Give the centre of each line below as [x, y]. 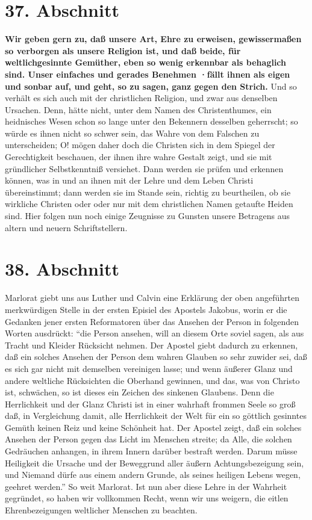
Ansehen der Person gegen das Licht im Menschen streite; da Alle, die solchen [148, 439]
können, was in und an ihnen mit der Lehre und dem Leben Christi [129, 180]
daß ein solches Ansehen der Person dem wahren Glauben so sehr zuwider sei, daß [156, 357]
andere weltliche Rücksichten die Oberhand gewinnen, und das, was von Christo [152, 380]
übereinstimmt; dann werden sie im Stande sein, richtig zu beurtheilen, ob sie [148, 192]
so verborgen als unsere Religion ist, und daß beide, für [123, 50]
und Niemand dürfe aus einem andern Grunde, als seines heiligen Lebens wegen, [153, 475]
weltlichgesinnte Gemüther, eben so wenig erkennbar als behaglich [146, 62]
